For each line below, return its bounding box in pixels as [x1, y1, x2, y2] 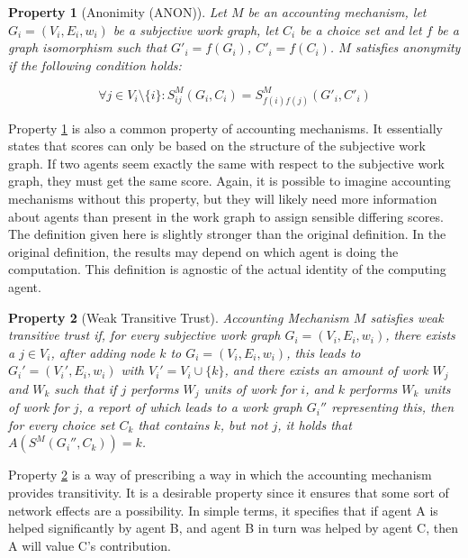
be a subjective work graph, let [112, 20, 279, 39]
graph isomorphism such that [8, 38, 167, 57]
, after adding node [50, 343, 156, 361]
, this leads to [286, 343, 361, 361]
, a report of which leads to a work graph [78, 398, 302, 416]
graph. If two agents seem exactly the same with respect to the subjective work [8, 153, 445, 172]
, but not [220, 415, 268, 434]
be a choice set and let [300, 20, 422, 39]
